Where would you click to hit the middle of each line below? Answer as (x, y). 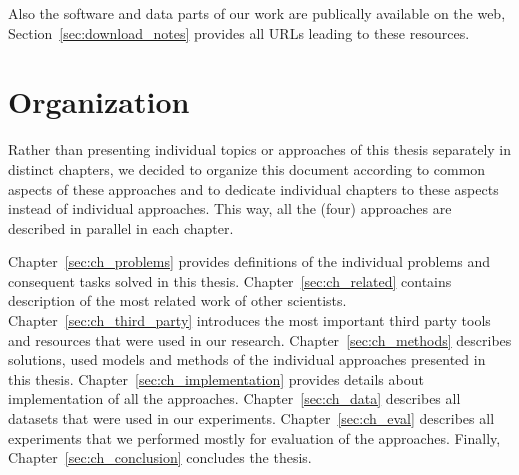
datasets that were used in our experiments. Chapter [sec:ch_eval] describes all (251, 418)
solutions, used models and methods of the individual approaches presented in (247, 359)
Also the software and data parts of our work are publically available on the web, (257, 13)
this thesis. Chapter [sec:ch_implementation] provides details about (216, 378)
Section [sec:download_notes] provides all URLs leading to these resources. (239, 32)
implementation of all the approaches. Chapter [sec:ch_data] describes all (234, 398)
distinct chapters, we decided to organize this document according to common (247, 168)
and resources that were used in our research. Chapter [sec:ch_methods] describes (260, 339)
